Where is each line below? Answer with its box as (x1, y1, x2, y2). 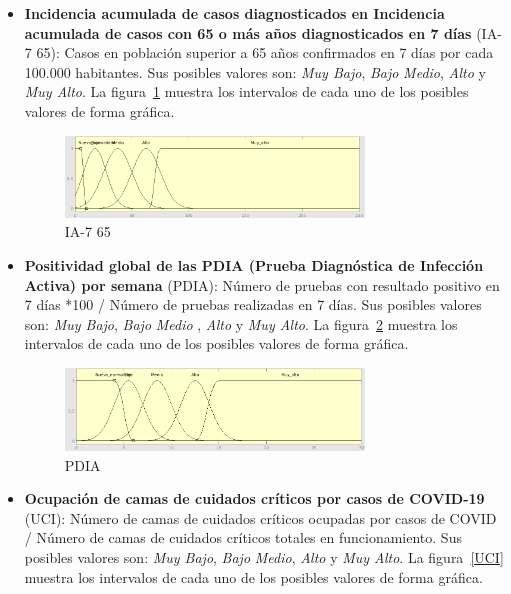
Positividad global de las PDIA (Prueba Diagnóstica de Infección (24, 255, 484, 276)
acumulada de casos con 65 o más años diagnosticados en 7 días (24, 22, 472, 43)
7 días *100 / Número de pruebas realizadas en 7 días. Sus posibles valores (24, 294, 482, 315)
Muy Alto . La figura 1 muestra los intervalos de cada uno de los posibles (24, 81, 469, 102)
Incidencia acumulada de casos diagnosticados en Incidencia (24, 3, 445, 23)
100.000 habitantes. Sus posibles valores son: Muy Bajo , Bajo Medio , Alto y (24, 61, 486, 82)
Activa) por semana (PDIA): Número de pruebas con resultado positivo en (24, 274, 500, 295)
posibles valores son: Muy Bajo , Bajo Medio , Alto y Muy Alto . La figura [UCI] (24, 547, 504, 568)
